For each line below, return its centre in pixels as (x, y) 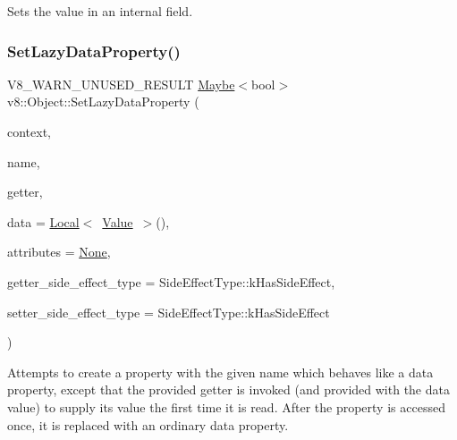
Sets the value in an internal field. (100, 11)
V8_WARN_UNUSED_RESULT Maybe (121, 84)
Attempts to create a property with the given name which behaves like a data (220, 372)
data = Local (43, 221)
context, (29, 131)
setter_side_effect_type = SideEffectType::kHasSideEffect (169, 312)
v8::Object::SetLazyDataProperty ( (103, 102)
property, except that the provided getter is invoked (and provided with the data (228, 389)
